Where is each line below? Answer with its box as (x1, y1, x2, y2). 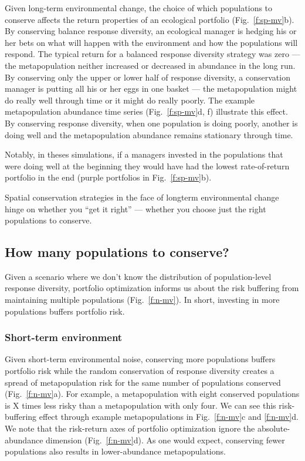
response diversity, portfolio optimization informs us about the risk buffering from (5, 282, 299, 294)
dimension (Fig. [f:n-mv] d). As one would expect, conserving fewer (46, 433, 285, 446)
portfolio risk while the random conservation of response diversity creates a (5, 365, 274, 377)
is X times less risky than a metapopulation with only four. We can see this (5, 399, 276, 411)
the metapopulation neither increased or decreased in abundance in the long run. (5, 59, 296, 71)
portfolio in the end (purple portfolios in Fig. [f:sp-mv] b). (5, 171, 212, 183)
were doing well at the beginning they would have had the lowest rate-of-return (5, 159, 290, 172)
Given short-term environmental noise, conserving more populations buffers (5, 353, 276, 365)
